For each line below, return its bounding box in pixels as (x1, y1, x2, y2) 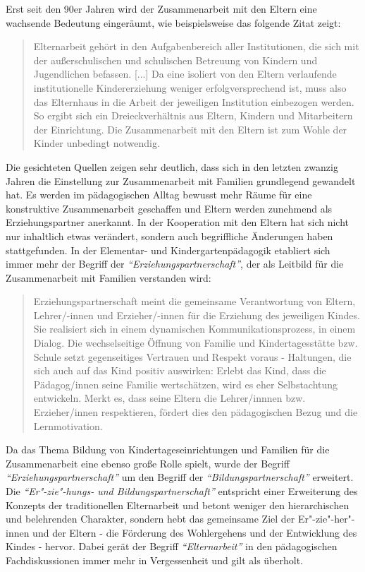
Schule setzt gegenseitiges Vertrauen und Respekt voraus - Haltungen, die (33, 349, 352, 364)
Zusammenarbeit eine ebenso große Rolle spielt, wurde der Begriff (6, 455, 290, 470)
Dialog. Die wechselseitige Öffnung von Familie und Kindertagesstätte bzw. (33, 335, 358, 350)
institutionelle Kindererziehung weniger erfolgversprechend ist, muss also (33, 80, 347, 95)
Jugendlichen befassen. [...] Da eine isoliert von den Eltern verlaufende (33, 66, 337, 81)
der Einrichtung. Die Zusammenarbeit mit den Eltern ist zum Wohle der (33, 121, 347, 136)
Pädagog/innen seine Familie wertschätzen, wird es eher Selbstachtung (33, 376, 338, 391)
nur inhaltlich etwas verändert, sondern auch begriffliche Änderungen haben (6, 228, 333, 243)
